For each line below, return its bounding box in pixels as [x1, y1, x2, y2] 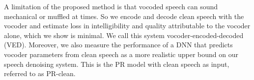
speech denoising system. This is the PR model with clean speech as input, [4, 59, 229, 69]
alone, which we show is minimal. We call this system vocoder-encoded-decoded [4, 30, 244, 40]
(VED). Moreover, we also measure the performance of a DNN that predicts [4, 40, 233, 50]
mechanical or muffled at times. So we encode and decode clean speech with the [4, 11, 244, 21]
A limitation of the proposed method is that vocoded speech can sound [4, 1, 218, 11]
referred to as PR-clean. [4, 68, 76, 79]
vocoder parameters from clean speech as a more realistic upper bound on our [4, 49, 238, 59]
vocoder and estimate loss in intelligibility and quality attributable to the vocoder [4, 20, 251, 31]
